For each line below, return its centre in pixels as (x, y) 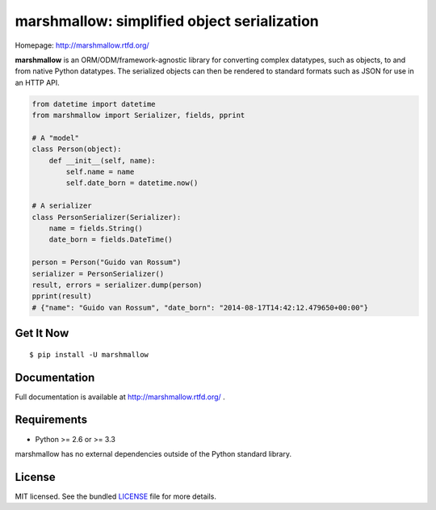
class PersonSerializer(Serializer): (107, 217)
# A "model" (56, 138)
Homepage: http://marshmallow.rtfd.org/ (82, 45)
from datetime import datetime (94, 104)
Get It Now (42, 333)
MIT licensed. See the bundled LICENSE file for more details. (116, 496)
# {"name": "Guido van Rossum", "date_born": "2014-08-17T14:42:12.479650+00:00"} (200, 308)
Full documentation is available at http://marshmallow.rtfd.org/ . (120, 397)
